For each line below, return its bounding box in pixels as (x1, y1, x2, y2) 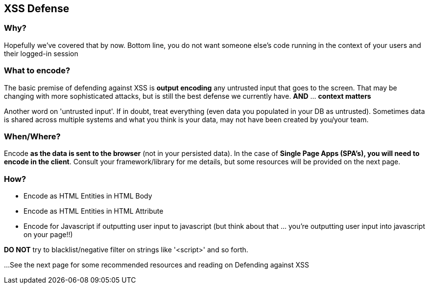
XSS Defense (4, 2, 70, 15)
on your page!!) (24, 230, 73, 239)
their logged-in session (4, 49, 78, 58)
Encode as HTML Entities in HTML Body (24, 192, 152, 200)
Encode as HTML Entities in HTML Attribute (24, 207, 164, 216)
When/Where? (4, 131, 61, 141)
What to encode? (4, 66, 71, 76)
